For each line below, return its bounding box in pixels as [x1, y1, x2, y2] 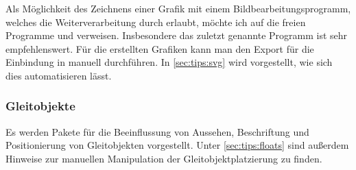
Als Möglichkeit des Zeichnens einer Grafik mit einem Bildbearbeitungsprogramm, [5, 1, 351, 15]
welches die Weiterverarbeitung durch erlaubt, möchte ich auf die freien [5, 14, 306, 29]
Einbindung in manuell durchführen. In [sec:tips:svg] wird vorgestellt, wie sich [5, 55, 333, 69]
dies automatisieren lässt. [5, 68, 112, 82]
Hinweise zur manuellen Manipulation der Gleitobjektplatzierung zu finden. [5, 151, 322, 165]
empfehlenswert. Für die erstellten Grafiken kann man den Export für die [5, 41, 314, 56]
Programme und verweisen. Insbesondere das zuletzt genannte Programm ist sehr [5, 28, 348, 42]
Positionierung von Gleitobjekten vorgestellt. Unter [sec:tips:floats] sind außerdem [5, 138, 349, 152]
